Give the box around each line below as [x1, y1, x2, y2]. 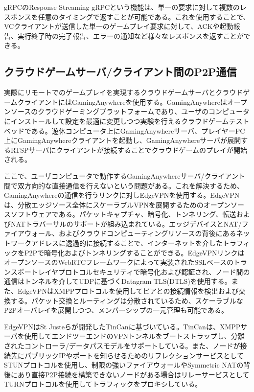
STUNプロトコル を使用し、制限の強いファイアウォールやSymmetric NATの [4, 360, 244, 370]
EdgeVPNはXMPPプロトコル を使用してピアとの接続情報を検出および [17, 286, 239, 296]
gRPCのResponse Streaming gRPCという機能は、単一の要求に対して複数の [4, 2, 240, 12]
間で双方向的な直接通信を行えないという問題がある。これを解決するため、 [4, 180, 244, 190]
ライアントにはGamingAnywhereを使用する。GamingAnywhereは [24, 96, 227, 107]
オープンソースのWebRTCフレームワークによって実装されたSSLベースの [4, 257, 234, 267]
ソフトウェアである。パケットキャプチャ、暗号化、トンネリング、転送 [10, 209, 236, 219]
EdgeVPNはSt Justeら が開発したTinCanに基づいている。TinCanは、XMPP [4, 321, 241, 331]
